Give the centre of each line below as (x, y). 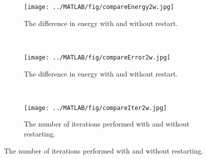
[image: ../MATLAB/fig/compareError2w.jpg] (97, 57)
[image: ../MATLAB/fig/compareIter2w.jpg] (96, 108)
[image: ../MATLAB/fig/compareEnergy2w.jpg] (99, 7)
